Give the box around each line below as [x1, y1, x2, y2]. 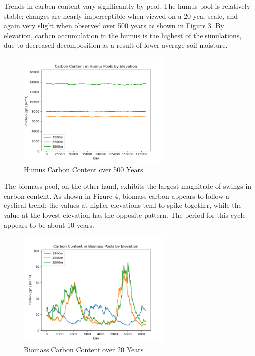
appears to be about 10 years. [4, 219, 94, 230]
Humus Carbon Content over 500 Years [24, 164, 143, 174]
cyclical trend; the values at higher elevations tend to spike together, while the [4, 200, 242, 210]
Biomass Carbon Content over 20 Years [24, 344, 144, 354]
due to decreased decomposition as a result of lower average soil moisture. [4, 40, 228, 50]
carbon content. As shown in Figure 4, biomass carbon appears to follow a [4, 190, 229, 201]
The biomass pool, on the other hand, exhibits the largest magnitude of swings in [4, 181, 252, 191]
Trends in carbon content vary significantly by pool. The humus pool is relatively [4, 1, 251, 11]
